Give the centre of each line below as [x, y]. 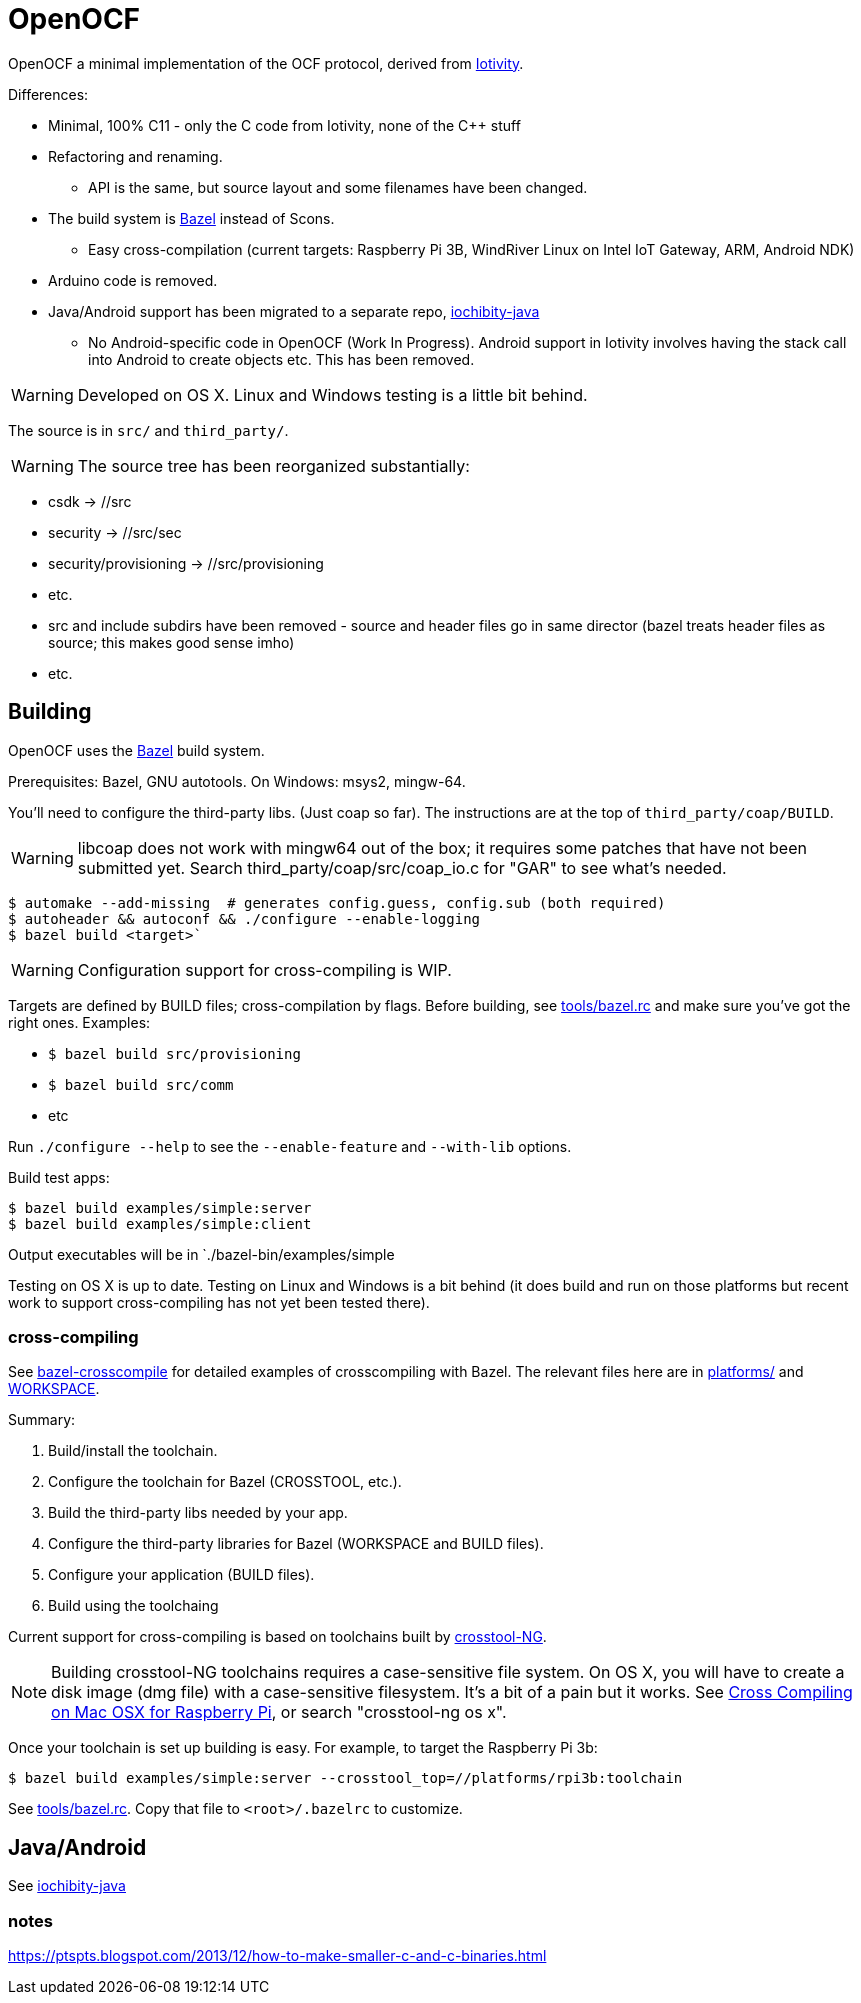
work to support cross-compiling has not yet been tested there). [219, 1302]
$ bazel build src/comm [141, 1084]
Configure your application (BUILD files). [181, 1575]
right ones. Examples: [79, 1022]
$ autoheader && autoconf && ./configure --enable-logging [244, 918]
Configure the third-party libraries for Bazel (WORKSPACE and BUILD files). [296, 1544]
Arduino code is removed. [133, 280]
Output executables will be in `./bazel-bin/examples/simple [201, 1254]
